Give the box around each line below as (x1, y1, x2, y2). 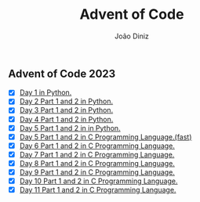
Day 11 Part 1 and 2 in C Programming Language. (19, 186, 176, 195)
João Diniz (115, 31, 149, 41)
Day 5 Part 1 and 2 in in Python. (19, 123, 121, 132)
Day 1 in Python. (19, 88, 72, 97)
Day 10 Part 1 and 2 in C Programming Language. (19, 176, 178, 186)
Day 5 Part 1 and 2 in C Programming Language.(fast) (19, 132, 192, 142)
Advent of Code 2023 (8, 67, 116, 80)
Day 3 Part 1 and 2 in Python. (19, 106, 114, 115)
